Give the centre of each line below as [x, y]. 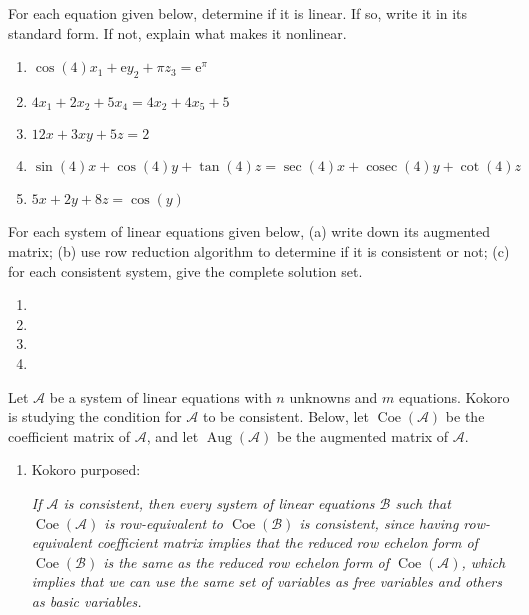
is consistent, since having [379, 522]
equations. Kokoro [454, 396]
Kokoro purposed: [86, 469]
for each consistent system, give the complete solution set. [185, 270]
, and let [172, 435]
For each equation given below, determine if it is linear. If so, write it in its [238, 13]
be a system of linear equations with [160, 396]
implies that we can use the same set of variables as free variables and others [266, 581]
